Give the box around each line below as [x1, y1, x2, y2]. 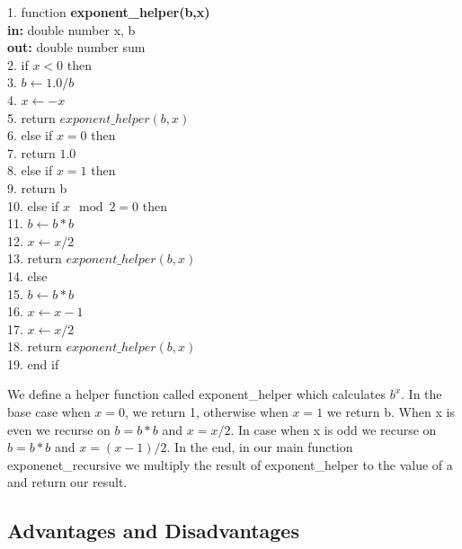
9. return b [7, 178, 67, 197]
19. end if [7, 354, 59, 373]
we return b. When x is [326, 403, 455, 421]
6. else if [7, 126, 53, 145]
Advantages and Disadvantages [7, 517, 299, 545]
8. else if [7, 161, 53, 180]
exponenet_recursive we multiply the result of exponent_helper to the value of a [7, 455, 453, 474]
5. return [7, 108, 56, 127]
